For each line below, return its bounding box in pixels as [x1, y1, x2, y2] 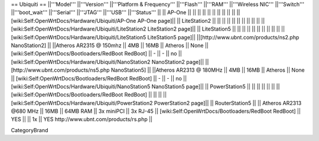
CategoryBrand [11, 126, 48, 133]
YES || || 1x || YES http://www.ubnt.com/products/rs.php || [11, 116, 153, 123]
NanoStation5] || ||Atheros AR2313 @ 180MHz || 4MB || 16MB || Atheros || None [110, 66, 305, 73]
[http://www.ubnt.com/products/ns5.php [11, 66, 110, 73]
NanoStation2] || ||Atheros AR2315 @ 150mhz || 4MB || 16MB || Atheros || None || [11, 42, 209, 49]
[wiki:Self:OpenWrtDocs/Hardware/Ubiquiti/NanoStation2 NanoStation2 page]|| [11, 58, 204, 65]
